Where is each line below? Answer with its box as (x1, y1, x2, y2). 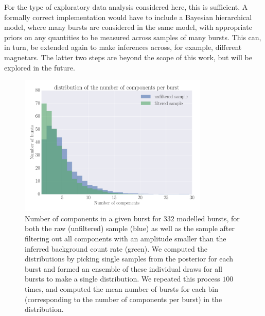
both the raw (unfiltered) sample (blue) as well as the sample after (25, 223, 235, 234)
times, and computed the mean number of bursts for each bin (25, 284, 219, 294)
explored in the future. (4, 62, 75, 73)
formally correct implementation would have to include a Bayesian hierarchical (4, 11, 252, 22)
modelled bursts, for (176, 213, 240, 223)
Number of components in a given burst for (25, 213, 162, 223)
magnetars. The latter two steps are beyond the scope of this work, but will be (4, 51, 252, 62)
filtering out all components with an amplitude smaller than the (25, 233, 226, 244)
